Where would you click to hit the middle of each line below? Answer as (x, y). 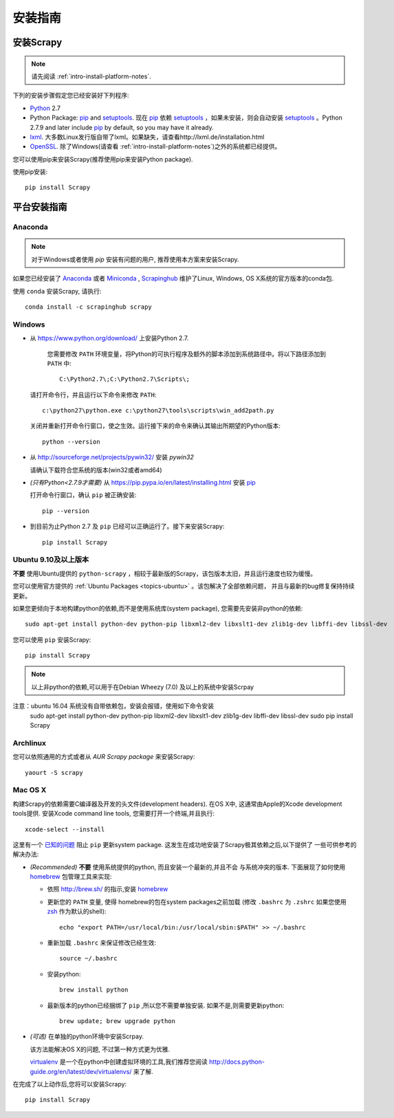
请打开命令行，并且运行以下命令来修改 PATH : (93, 395)
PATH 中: (59, 363)
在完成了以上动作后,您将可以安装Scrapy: (70, 1084)
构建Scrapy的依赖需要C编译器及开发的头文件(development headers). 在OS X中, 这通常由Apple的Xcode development (177, 804)
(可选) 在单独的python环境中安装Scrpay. (87, 1037)
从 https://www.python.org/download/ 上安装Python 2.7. (109, 338)
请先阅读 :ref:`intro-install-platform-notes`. (91, 76)
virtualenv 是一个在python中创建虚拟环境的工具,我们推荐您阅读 (119, 1062)
